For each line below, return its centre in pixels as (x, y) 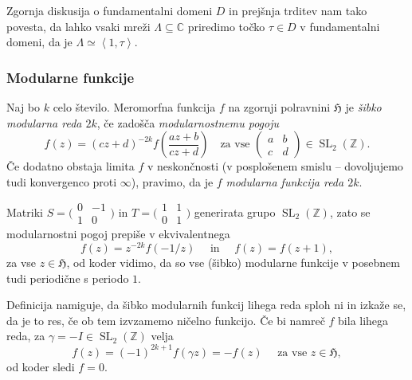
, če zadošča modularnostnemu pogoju (188, 122)
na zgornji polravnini (279, 107)
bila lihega (363, 320)
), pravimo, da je (172, 181)
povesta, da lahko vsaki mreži (78, 26)
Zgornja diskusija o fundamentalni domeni (110, 10)
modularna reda (44, 122)
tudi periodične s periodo (68, 278)
